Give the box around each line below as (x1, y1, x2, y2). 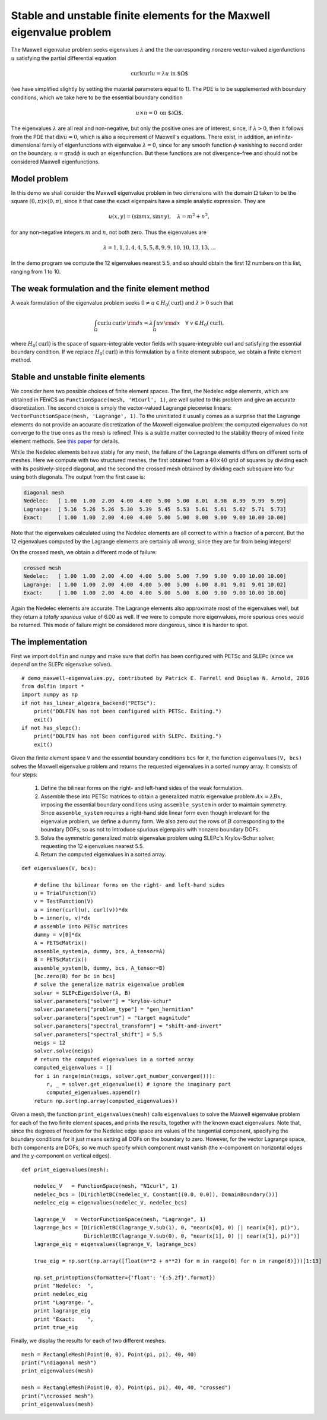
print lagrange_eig (33, 1307, 91, 1314)
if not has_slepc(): (21, 725, 81, 731)
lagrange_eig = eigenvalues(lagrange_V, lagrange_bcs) (33, 1241, 197, 1248)
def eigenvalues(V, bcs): (21, 865, 97, 871)
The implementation (11, 637, 87, 647)
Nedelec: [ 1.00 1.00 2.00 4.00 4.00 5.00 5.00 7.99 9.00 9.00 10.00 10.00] (23, 573, 287, 580)
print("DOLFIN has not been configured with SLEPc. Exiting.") (33, 733, 222, 739)
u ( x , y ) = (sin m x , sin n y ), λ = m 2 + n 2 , (108, 212, 210, 220)
